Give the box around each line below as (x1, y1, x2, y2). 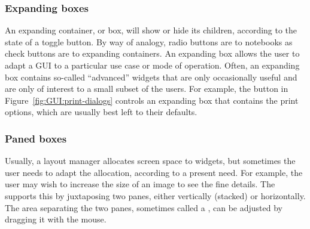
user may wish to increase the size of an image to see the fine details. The (5, 178, 275, 190)
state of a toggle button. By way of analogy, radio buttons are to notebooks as (5, 35, 293, 48)
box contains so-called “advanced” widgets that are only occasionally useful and (5, 70, 297, 83)
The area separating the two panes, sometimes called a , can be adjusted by (5, 201, 282, 213)
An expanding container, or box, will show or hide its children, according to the (5, 24, 297, 36)
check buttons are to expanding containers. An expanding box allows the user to (5, 47, 300, 60)
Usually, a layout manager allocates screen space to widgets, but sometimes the (5, 154, 296, 167)
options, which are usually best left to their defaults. (5, 106, 197, 118)
